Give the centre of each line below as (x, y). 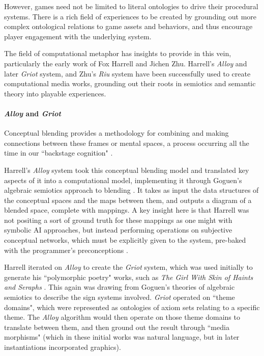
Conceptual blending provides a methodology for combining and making (116, 133)
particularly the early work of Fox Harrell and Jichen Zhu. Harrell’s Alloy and (126, 63)
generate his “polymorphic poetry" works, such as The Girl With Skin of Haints (129, 277)
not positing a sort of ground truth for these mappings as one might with (118, 220)
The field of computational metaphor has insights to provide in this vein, (118, 53)
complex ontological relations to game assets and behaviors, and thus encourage (128, 26)
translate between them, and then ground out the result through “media (117, 327)
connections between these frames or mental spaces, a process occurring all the (127, 143)
